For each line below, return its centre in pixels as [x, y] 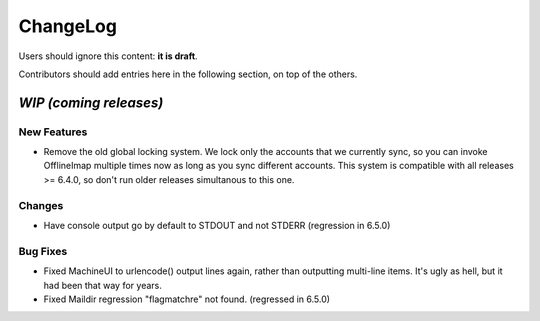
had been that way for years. [102, 285]
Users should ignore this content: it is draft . [108, 56]
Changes [41, 205]
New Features [53, 132]
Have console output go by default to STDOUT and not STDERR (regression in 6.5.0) [217, 226]
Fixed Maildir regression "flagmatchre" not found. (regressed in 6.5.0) [186, 299]
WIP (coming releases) [91, 102]
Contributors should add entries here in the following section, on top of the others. [188, 74]
